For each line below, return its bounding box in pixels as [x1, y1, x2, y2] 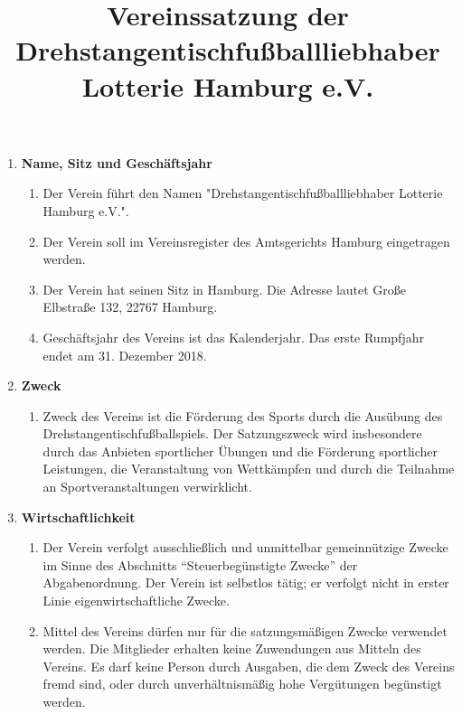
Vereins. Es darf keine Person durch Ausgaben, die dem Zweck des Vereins [42, 656, 455, 675]
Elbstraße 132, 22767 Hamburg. [42, 297, 218, 316]
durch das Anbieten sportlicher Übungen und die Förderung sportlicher [42, 441, 438, 460]
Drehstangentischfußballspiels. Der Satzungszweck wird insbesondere [42, 424, 422, 443]
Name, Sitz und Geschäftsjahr [21, 153, 212, 172]
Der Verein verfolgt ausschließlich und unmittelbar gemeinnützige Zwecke [42, 538, 448, 557]
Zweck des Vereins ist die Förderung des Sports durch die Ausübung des [42, 406, 443, 425]
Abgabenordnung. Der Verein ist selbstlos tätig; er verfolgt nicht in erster [42, 573, 449, 592]
